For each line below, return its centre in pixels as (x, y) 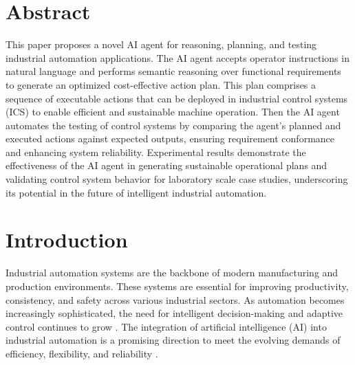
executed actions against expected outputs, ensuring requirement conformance (170, 139)
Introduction (67, 240)
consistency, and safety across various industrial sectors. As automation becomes (175, 299)
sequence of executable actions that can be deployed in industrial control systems (177, 98)
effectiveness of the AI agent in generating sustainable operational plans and (166, 165)
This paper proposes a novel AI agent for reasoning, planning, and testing (161, 44)
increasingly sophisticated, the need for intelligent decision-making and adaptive (174, 313)
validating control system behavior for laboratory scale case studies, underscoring (177, 179)
